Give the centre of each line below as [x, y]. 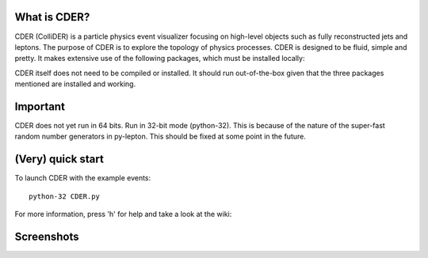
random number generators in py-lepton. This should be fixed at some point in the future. [160, 137]
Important [40, 106]
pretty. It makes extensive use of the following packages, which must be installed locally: [160, 59]
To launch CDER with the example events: [83, 178]
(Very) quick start [59, 159]
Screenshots [47, 236]
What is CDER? [52, 17]
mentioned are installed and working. [75, 84]
